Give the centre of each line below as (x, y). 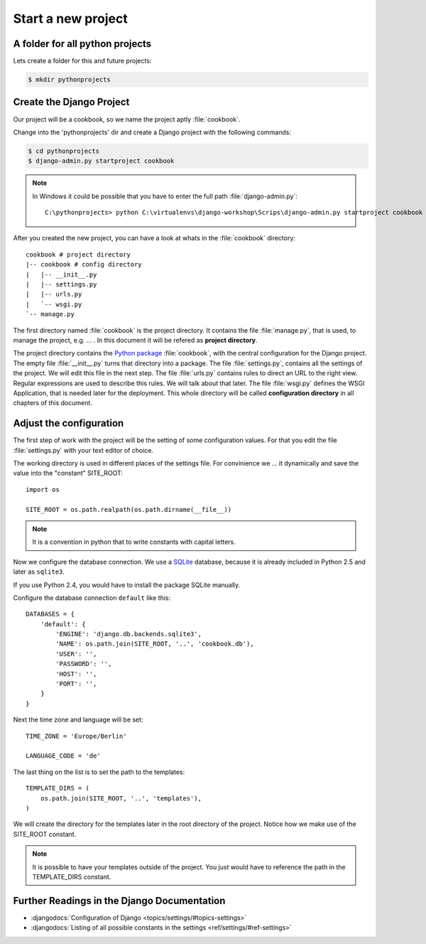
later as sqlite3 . (39, 572)
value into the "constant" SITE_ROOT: (68, 473)
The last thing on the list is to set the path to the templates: (99, 772)
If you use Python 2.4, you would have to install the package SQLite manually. (127, 585)
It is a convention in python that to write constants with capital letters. (134, 542)
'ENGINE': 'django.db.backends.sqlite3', (129, 634)
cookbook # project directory (78, 254)
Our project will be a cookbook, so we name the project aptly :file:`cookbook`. (127, 119)
